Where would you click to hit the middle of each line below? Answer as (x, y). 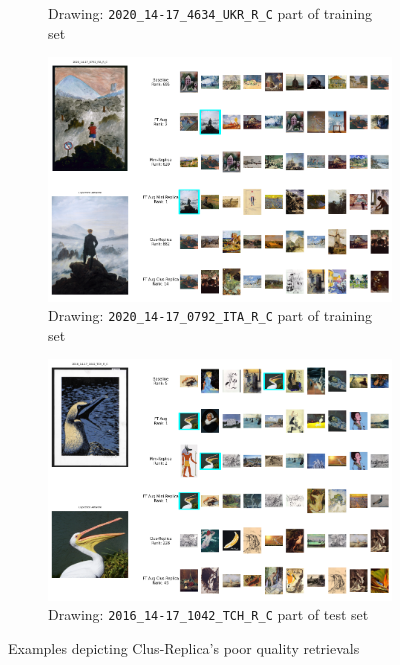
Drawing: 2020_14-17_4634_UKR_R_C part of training (210, 13)
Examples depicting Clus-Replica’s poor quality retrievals (184, 648)
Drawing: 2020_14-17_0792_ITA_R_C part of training (210, 315)
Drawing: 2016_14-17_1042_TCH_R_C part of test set (208, 614)
